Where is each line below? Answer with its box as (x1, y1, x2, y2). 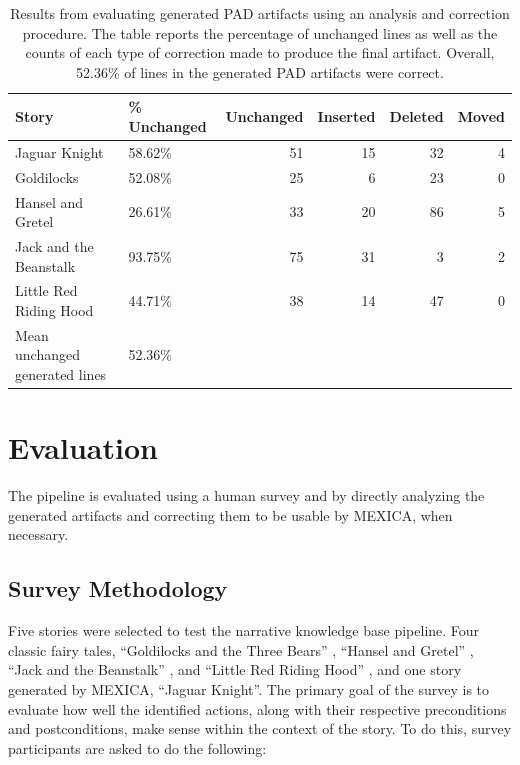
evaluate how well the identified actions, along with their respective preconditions (8, 698, 507, 719)
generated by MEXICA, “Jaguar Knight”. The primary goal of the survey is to (8, 678, 490, 699)
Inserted (317, 106, 376, 127)
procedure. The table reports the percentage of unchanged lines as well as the (22, 22, 498, 43)
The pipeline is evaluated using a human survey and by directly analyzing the (8, 485, 485, 506)
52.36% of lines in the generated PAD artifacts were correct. (76, 61, 444, 82)
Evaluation (8, 427, 158, 468)
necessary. (8, 524, 69, 545)
